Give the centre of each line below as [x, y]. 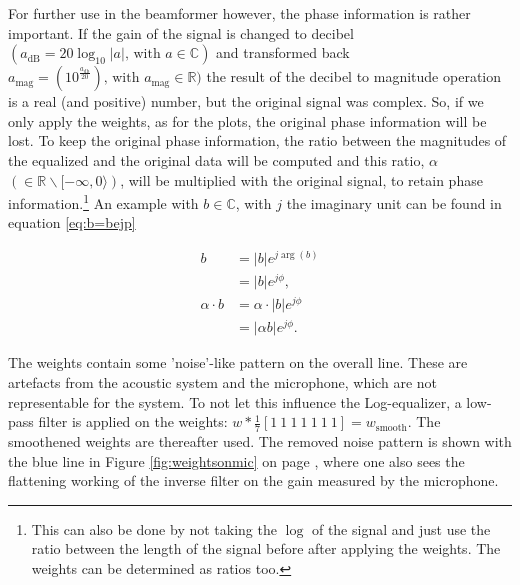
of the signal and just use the [401, 528]
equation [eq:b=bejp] [72, 222]
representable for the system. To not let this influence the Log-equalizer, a [235, 401]
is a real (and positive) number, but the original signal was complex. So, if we [246, 101]
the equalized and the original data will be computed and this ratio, [216, 159]
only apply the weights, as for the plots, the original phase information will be [247, 120]
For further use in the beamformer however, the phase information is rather [239, 13]
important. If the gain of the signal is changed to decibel [181, 32]
